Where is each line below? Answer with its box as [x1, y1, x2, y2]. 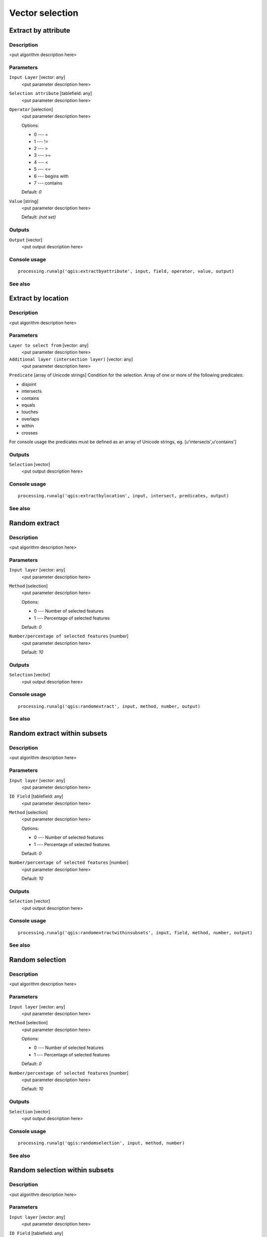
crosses [21, 429, 38, 435]
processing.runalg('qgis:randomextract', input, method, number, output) [18, 703, 201, 709]
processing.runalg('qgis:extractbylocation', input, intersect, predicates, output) [18, 493, 229, 499]
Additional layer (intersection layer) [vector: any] [9, 356, 133, 362]
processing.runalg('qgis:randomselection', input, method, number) [18, 1140, 185, 1145]
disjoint [21, 381, 37, 387]
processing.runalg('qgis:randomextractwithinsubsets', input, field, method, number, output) [18, 930, 253, 935]
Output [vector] [9, 237, 43, 242]
